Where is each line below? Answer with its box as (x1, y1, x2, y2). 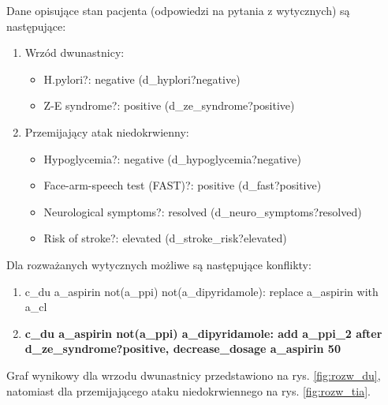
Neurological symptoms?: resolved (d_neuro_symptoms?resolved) (43, 203, 362, 219)
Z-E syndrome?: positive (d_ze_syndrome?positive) (43, 97, 295, 114)
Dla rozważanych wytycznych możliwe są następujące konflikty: (6, 256, 312, 272)
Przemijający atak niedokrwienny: (24, 123, 189, 140)
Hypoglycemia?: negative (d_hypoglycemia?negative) (43, 150, 301, 167)
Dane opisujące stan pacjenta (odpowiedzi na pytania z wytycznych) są (6, 2, 350, 18)
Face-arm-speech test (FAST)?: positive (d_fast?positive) (43, 177, 322, 193)
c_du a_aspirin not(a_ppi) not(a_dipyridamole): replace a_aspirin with (24, 283, 379, 299)
